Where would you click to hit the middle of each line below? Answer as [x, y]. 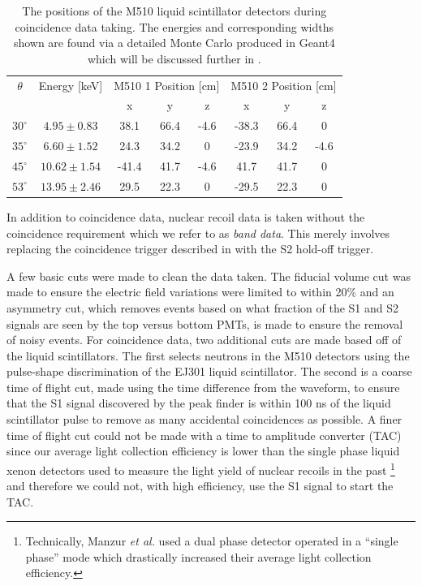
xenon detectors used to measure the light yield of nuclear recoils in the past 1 [201, 468]
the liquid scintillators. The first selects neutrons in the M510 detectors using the [208, 355]
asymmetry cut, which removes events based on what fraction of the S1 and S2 [202, 307]
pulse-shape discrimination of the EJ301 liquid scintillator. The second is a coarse [209, 371]
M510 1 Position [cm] [167, 85]
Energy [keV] [71, 85]
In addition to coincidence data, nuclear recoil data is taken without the [186, 216]
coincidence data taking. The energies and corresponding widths [174, 26]
